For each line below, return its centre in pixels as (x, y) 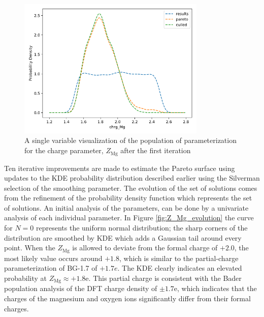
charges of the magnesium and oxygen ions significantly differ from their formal (127, 298)
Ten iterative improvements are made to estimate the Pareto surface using (120, 168)
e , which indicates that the (215, 288)
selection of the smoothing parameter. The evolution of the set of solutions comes (131, 188)
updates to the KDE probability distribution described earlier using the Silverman (132, 178)
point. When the (30, 248)
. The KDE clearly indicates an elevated (180, 268)
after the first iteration (156, 150)
